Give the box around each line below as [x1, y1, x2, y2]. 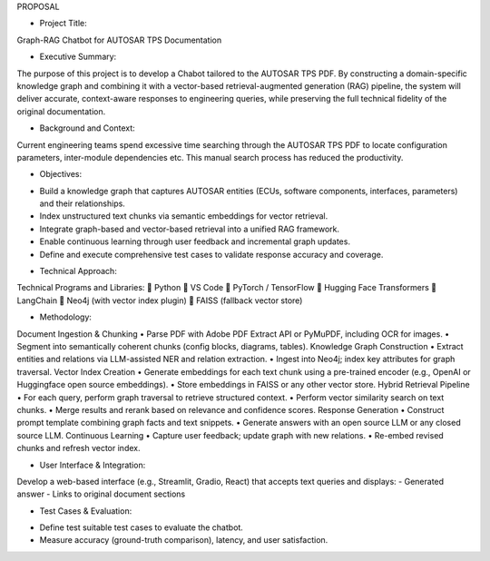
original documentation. [16, 105, 106, 117]
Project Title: [39, 18, 88, 29]
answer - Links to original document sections [16, 488, 186, 499]
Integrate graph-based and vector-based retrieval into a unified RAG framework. [39, 223, 340, 234]
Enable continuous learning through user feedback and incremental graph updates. [39, 236, 351, 247]
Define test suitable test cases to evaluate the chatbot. [39, 522, 244, 533]
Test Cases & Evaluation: [39, 505, 132, 517]
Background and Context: [39, 123, 135, 133]
